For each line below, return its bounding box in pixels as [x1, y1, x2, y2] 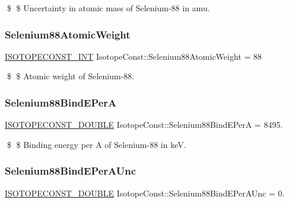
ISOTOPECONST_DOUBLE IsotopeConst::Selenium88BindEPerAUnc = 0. [5, 186, 285, 199]
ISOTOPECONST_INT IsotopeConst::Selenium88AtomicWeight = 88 [5, 50, 262, 62]
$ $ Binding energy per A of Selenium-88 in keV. [7, 138, 186, 150]
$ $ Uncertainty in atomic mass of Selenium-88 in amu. [7, 2, 210, 14]
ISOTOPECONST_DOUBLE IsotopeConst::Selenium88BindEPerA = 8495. [5, 118, 283, 131]
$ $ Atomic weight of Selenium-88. [7, 70, 135, 82]
